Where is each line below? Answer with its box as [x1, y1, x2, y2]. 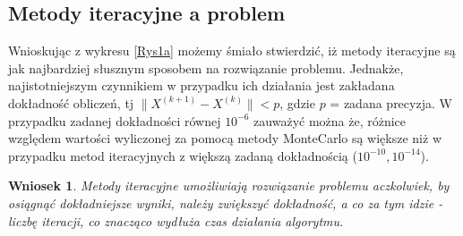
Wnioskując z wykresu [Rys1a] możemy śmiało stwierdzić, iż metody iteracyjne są [8, 41, 456, 60]
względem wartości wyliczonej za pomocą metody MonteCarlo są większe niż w [8, 129, 442, 147]
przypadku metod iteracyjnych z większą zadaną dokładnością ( [8, 146, 357, 164]
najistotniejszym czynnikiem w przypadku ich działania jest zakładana [8, 76, 395, 95]
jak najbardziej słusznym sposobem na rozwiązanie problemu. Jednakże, [8, 58, 404, 77]
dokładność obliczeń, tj [8, 93, 134, 112]
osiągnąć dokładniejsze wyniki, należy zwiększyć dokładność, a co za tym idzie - [8, 193, 443, 212]
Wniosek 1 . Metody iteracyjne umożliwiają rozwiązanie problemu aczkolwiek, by [8, 176, 450, 195]
